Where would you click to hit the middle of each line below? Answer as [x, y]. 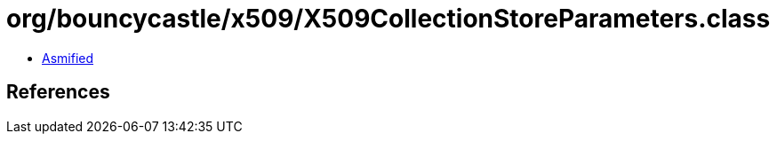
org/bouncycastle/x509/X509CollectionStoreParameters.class [388, 19]
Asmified [68, 58]
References [58, 92]
